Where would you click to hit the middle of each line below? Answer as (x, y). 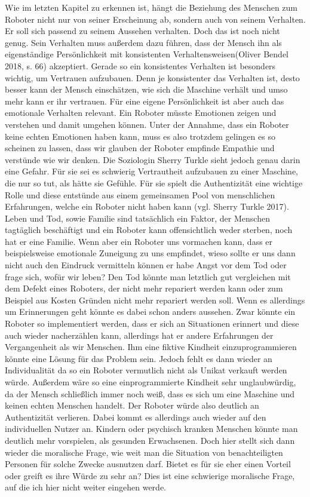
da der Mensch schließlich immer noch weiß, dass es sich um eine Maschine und (150, 393)
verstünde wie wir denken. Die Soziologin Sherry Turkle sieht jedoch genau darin (153, 159)
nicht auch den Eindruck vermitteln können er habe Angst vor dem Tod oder (146, 265)
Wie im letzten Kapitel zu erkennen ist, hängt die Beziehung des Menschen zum (151, 7)
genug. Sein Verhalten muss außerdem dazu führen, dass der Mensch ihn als (143, 42)
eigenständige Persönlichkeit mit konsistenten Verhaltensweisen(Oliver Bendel (147, 54)
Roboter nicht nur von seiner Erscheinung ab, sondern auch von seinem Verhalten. (155, 19)
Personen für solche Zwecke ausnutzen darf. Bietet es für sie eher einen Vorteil (148, 464)
